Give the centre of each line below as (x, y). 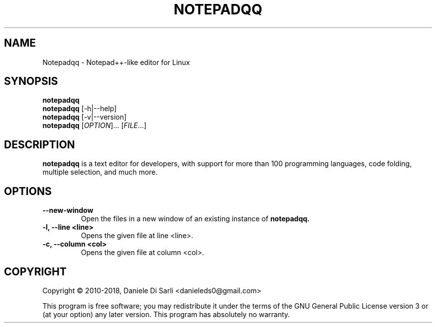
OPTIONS (28, 191)
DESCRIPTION (40, 144)
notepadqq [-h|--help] (80, 109)
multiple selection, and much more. (100, 172)
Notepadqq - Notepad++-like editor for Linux (116, 62)
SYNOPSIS (31, 81)
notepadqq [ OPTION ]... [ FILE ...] (95, 126)
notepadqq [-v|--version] (85, 117)
